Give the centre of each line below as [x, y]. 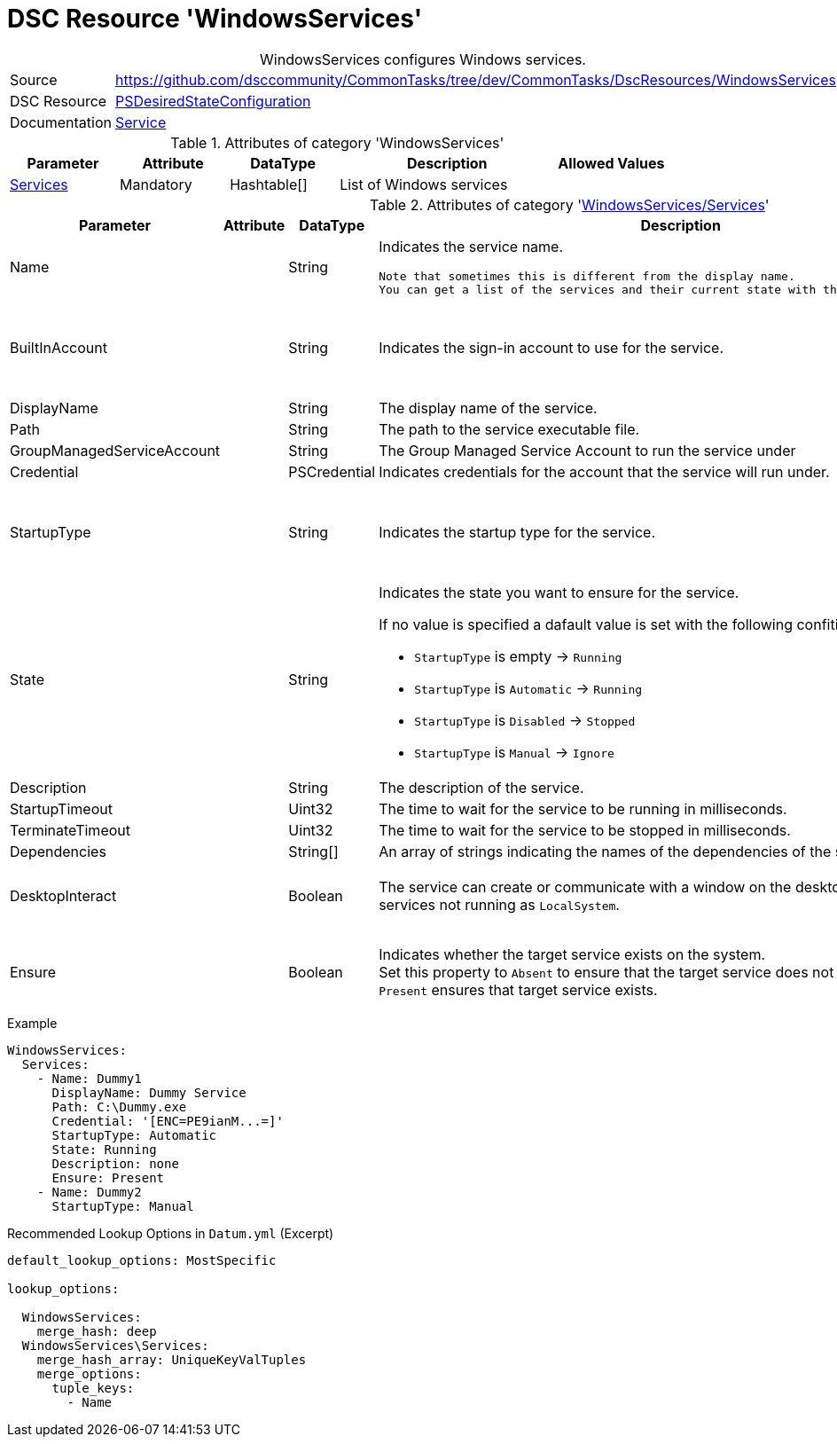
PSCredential [332, 471]
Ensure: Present [108, 1177]
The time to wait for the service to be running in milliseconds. [583, 808]
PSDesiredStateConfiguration [213, 101]
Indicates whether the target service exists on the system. [572, 954]
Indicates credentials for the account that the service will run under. [604, 471]
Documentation [61, 122]
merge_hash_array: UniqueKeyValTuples [172, 1359]
